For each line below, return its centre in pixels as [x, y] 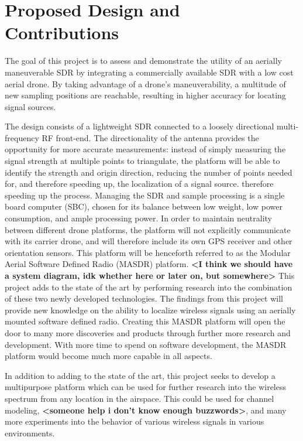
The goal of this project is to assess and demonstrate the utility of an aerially [143, 61]
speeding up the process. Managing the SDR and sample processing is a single [145, 195]
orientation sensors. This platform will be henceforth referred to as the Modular [148, 252]
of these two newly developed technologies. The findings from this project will [144, 298]
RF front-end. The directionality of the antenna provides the [150, 137]
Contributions [62, 33]
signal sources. [30, 106]
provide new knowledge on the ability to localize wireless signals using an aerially [150, 310]
